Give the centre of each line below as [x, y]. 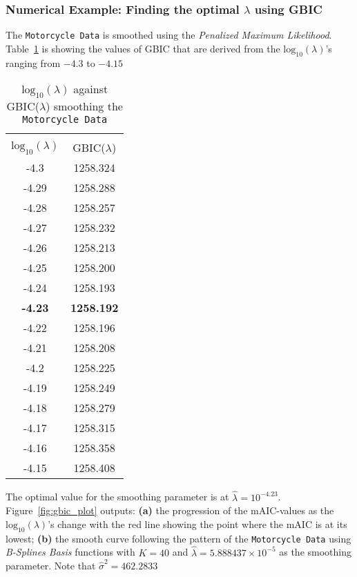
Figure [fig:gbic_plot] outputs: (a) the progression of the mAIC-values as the [170, 510]
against [91, 89]
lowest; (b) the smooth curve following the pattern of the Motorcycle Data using [178, 538]
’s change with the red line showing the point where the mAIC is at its [197, 524]
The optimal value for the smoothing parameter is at [117, 497]
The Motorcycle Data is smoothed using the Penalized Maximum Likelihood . [169, 35]
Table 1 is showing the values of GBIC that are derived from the [143, 48]
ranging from [33, 62]
